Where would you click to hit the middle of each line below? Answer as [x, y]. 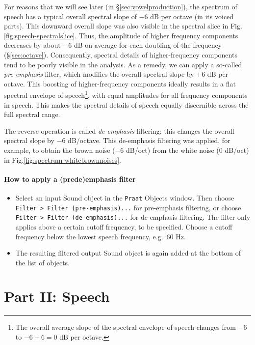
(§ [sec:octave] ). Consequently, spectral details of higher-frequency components [121, 54]
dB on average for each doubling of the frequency [148, 45]
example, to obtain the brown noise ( [60, 150]
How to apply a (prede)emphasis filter [70, 179]
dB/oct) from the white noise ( [173, 150]
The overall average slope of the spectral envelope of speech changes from [126, 327]
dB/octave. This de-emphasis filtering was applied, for [149, 140]
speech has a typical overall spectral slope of [71, 16]
